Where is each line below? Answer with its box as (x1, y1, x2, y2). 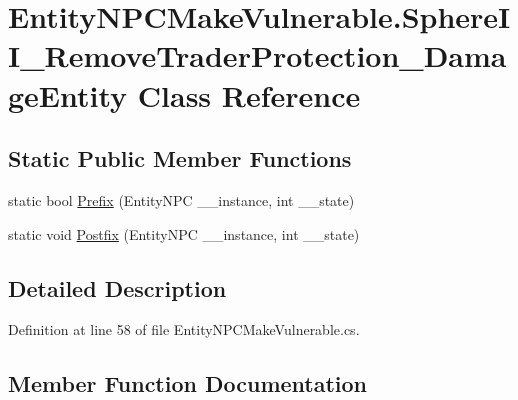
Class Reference (137, 74, 361, 115)
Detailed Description (8, 272, 227, 303)
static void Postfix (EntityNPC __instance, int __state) (8, 223, 360, 244)
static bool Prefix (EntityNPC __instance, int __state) (8, 189, 355, 210)
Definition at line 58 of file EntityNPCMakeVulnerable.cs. (8, 319, 360, 340)
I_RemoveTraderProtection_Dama (8, 35, 507, 76)
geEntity (8, 74, 128, 115)
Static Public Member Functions (8, 143, 352, 174)
